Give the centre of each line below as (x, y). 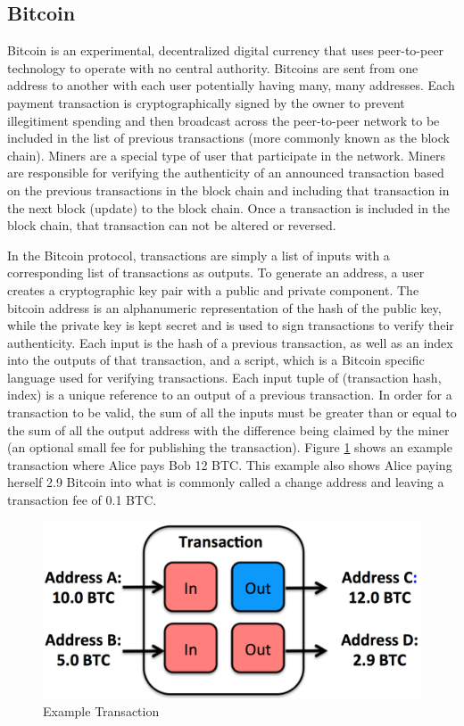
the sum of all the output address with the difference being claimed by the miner (228, 429)
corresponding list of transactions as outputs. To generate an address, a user (216, 272)
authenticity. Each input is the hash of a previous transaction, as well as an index (230, 342)
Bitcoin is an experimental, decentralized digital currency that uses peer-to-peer (226, 50)
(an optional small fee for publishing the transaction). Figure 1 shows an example (230, 447)
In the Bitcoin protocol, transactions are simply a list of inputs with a (199, 255)
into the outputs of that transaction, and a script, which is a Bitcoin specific (216, 360)
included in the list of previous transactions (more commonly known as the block (228, 138)
